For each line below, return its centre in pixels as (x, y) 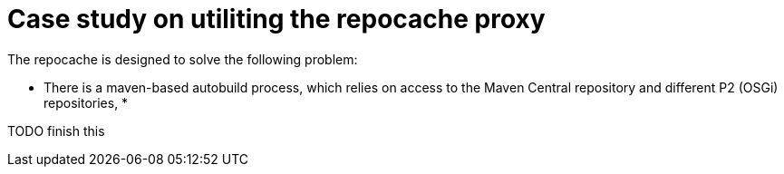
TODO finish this (56, 130)
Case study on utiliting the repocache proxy (276, 19)
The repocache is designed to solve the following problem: (183, 59)
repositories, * (86, 102)
